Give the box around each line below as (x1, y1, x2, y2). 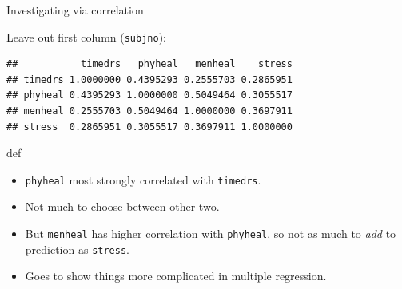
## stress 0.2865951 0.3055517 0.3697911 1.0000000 (6, 121, 293, 133)
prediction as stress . (25, 240, 129, 257)
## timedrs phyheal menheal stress (6, 58, 293, 70)
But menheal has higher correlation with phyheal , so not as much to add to (25, 225, 396, 242)
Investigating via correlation (6, 2, 144, 18)
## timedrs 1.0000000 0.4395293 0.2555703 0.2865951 (6, 73, 293, 85)
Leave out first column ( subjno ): (6, 28, 166, 45)
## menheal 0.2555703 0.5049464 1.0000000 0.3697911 (6, 105, 293, 117)
